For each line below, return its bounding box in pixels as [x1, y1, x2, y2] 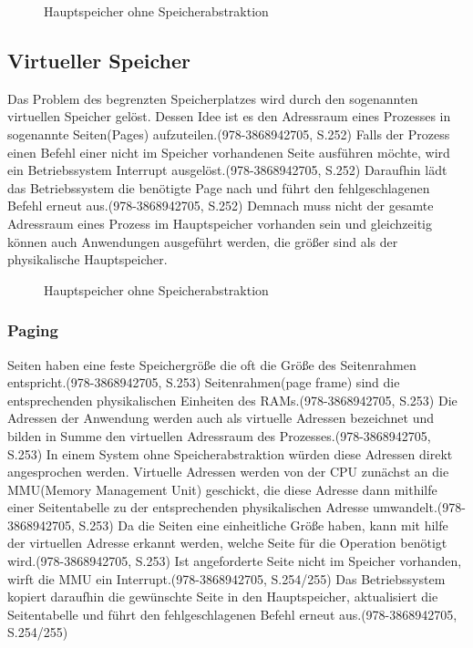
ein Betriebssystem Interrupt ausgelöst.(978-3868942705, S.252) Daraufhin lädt [7, 160, 447, 180]
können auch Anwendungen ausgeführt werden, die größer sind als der [7, 231, 398, 251]
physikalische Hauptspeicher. [7, 250, 168, 269]
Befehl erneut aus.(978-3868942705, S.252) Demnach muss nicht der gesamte [7, 196, 434, 215]
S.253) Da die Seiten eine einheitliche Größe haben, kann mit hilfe [78, 515, 448, 534]
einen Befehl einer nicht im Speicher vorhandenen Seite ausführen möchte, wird [7, 142, 450, 161]
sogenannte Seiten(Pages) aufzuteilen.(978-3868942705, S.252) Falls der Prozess [7, 124, 450, 143]
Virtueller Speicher [7, 46, 191, 74]
